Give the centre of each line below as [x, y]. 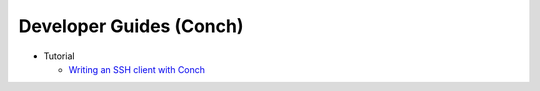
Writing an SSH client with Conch [136, 69]
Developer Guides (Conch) [131, 26]
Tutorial [59, 56]
